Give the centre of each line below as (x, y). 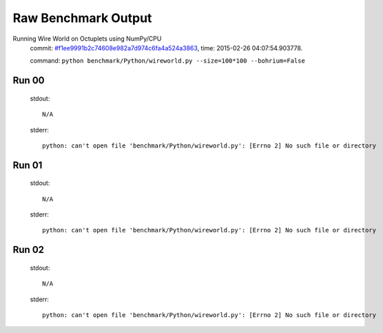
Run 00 (29, 80)
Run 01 (28, 165)
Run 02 (29, 250)
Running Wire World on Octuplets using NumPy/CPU (87, 39)
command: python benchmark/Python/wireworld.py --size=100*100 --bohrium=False (168, 61)
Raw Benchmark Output (82, 18)
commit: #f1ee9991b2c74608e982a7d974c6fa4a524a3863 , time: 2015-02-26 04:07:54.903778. (166, 48)
